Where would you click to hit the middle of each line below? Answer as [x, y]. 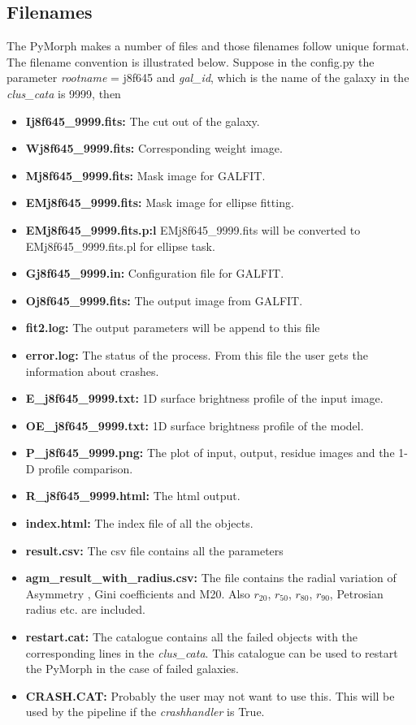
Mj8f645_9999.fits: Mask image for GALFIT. [145, 175]
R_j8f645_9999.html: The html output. [133, 496]
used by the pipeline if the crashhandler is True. [145, 712]
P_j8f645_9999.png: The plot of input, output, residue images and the [210, 453]
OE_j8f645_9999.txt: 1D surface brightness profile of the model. [195, 425]
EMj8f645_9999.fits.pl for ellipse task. [120, 246]
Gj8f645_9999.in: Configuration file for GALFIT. [155, 273]
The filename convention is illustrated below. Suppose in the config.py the [191, 61]
